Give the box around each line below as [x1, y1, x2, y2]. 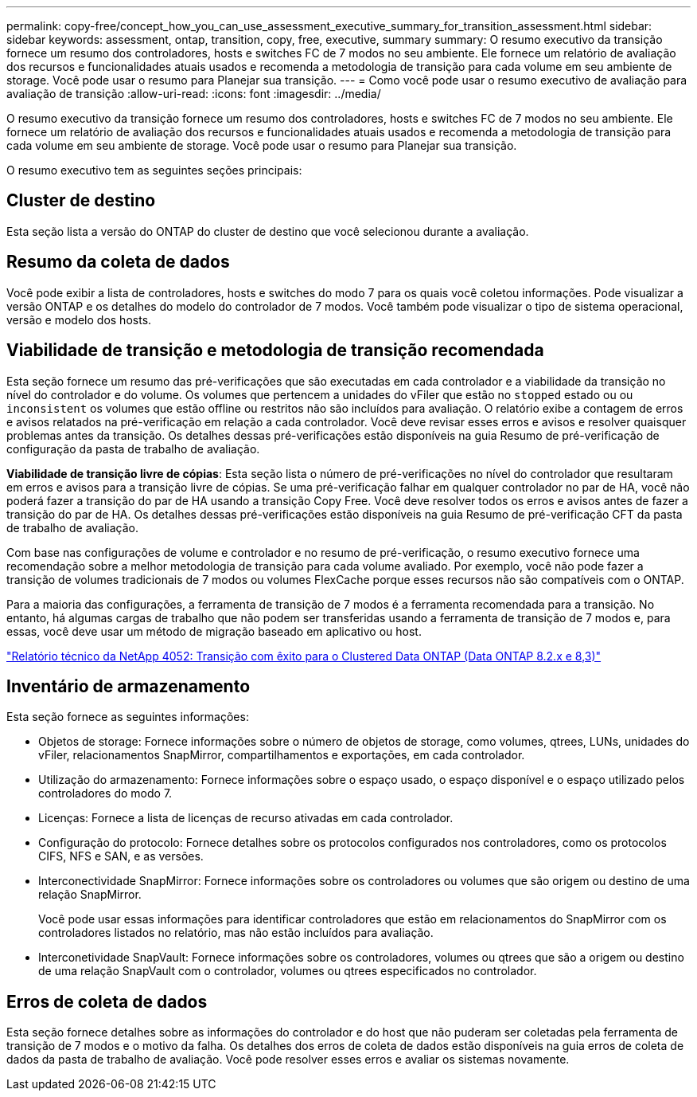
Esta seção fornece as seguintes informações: [6, 710, 249, 724]
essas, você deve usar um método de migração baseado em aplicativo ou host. [6, 624, 422, 638]
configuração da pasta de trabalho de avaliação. [6, 441, 260, 456]
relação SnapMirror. [38, 887, 142, 902]
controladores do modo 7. [38, 786, 173, 801]
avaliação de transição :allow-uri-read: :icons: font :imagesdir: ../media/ [6, 87, 381, 100]
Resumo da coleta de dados [6, 252, 230, 272]
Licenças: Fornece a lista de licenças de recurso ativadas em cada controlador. [38, 811, 454, 825]
